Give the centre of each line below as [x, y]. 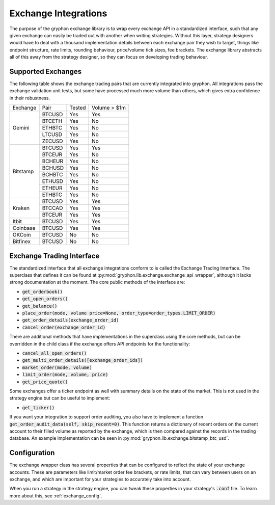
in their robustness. [30, 98]
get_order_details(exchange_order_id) [71, 320]
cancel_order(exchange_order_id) [64, 327]
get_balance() [40, 306]
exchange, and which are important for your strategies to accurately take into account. [100, 479]
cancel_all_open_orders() [54, 353]
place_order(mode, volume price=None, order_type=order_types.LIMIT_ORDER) [119, 313]
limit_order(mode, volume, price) [65, 375]
